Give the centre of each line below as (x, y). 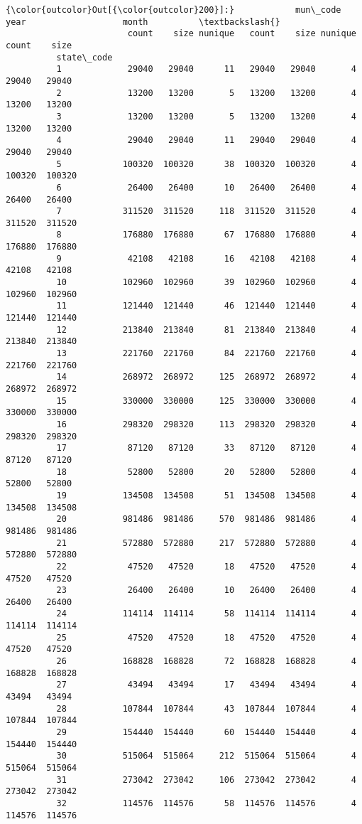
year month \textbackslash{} (143, 22)
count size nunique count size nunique (242, 34)
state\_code (84, 57)
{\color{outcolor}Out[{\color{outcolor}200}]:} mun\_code (174, 10)
